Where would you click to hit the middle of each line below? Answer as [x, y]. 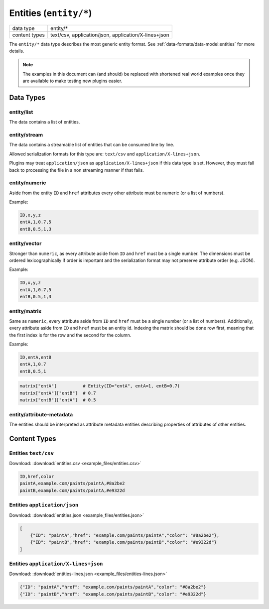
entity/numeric [28, 183]
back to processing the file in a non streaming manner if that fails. [76, 170]
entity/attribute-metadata [41, 414]
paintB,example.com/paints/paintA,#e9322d [72, 490]
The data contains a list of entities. [45, 122]
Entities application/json [44, 505]
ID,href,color [37, 477]
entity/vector [25, 244]
